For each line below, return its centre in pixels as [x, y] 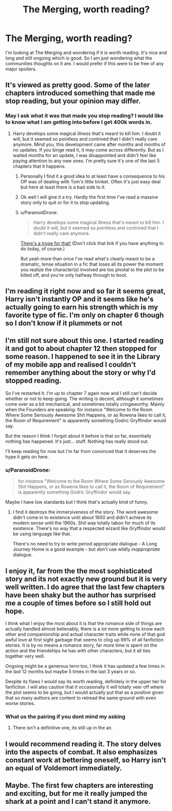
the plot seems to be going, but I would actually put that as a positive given [84, 692]
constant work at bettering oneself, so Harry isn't [86, 760]
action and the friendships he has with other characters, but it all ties [78, 650]
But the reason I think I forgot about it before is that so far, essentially [78, 436]
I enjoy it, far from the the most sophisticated [79, 571]
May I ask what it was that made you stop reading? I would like [84, 116]
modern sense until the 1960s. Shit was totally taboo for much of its [84, 523]
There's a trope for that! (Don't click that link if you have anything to [92, 243]
